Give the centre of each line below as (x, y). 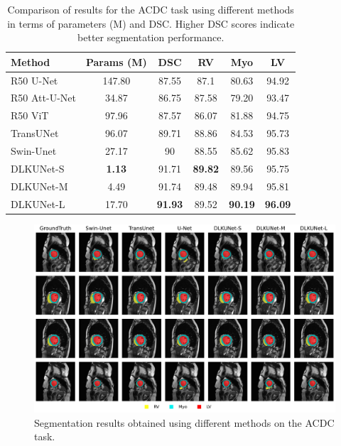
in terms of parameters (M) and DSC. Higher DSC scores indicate (151, 23)
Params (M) (116, 61)
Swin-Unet (34, 151)
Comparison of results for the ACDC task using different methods (151, 9)
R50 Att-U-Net (43, 98)
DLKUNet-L (38, 203)
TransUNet (35, 133)
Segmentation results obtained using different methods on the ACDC (184, 422)
